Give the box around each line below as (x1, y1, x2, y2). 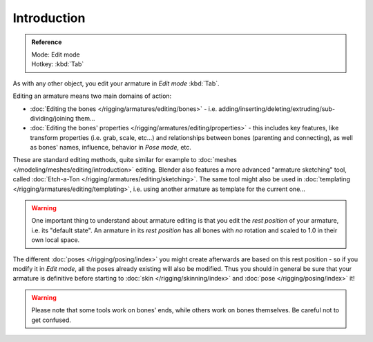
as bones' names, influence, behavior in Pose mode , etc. (30, 143, 191, 152)
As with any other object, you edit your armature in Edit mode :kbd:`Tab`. (12, 79, 220, 88)
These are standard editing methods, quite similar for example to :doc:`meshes (12, 156, 238, 164)
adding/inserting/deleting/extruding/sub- (218, 104, 335, 113)
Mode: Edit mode (31, 50, 81, 59)
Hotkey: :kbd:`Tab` (31, 60, 84, 68)
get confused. (31, 316, 72, 324)
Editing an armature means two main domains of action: (12, 92, 172, 100)
